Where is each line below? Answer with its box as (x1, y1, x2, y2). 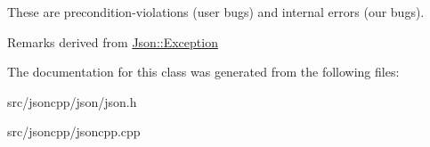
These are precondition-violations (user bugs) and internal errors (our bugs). (7, 3, 425, 20)
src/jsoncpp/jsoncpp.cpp (7, 122, 141, 141)
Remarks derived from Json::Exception (7, 32, 218, 51)
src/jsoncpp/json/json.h (7, 92, 137, 110)
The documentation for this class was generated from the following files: (7, 62, 400, 81)
